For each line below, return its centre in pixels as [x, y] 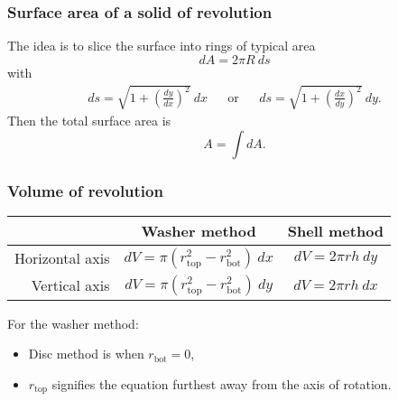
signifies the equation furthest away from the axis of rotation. [222, 383]
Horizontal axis [62, 258]
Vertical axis [70, 285]
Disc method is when [86, 354]
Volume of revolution [85, 190]
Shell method [336, 230]
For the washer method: [73, 323]
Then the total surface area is [89, 120]
